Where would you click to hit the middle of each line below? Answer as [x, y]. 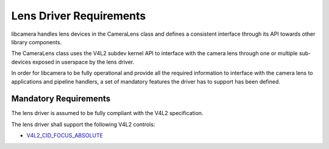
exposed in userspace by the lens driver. [83, 62]
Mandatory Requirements [61, 99]
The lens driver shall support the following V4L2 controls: [83, 124]
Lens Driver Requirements [79, 16]
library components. [37, 42]
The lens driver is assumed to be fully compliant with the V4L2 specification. [107, 113]
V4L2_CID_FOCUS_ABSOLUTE [65, 136]
